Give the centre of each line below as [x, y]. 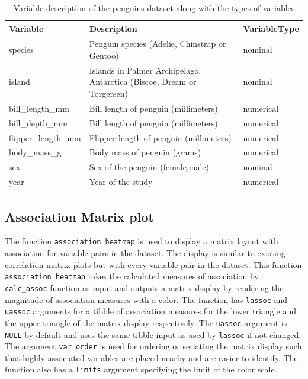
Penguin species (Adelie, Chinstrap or [158, 44]
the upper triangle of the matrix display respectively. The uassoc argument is [146, 322]
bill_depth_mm [38, 122]
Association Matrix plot [79, 216]
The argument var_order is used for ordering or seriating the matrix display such [153, 346]
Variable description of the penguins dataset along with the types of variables [154, 8]
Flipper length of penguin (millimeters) [160, 137]
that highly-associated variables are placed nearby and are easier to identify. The [151, 357]
